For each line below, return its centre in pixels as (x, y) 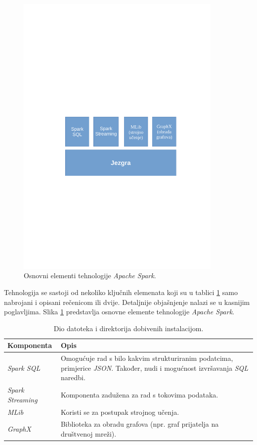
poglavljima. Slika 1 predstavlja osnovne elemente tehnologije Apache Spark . (119, 312)
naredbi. (73, 377)
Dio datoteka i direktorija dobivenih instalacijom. (128, 328)
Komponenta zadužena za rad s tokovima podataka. (139, 394)
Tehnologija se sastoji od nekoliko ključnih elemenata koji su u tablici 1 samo (121, 292)
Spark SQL (24, 368)
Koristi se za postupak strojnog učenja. (120, 412)
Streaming (22, 399)
